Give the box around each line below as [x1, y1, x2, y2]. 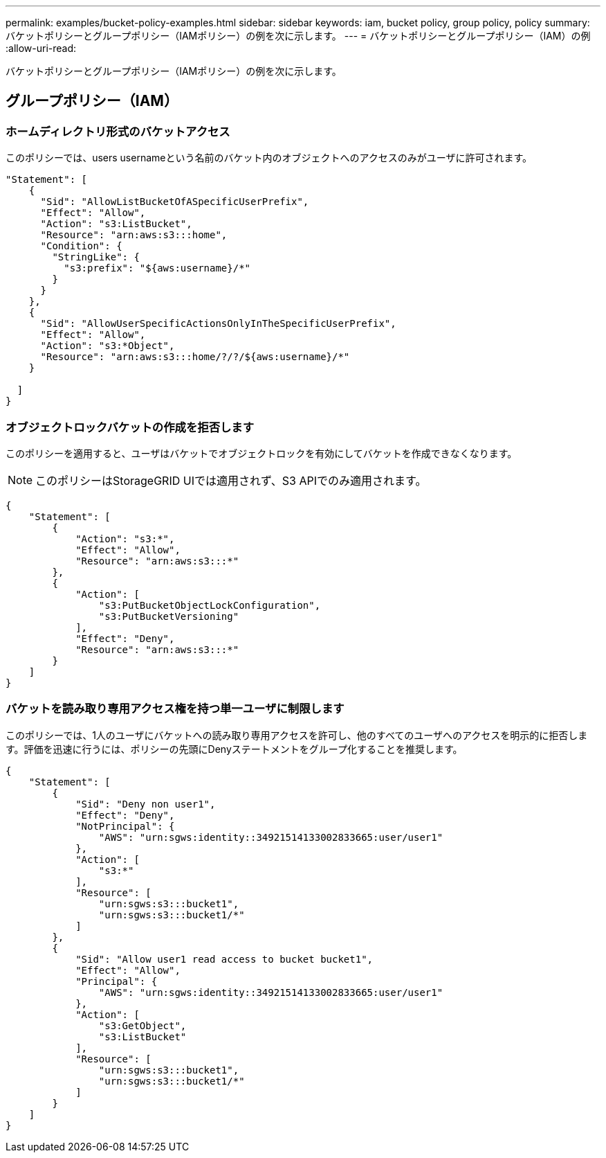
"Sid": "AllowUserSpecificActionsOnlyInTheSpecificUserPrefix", [40, 318, 396, 330]
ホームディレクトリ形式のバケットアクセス [6, 124, 230, 139]
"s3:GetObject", [98, 1019, 187, 1031]
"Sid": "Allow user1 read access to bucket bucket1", [75, 953, 374, 965]
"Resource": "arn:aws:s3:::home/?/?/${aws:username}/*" [40, 351, 350, 363]
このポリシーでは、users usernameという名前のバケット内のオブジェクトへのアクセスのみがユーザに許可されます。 [6, 152, 533, 164]
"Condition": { [40, 240, 122, 252]
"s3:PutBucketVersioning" [98, 610, 239, 622]
